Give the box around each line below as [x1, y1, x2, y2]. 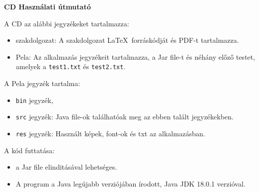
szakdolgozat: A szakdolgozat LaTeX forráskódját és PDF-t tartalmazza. [15, 35, 239, 45]
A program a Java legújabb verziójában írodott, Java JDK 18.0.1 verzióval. [15, 178, 246, 189]
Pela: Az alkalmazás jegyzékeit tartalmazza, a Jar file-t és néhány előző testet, [15, 51, 256, 62]
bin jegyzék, [15, 95, 53, 105]
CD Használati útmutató [4, 1, 91, 11]
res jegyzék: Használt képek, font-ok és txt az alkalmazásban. [15, 128, 205, 138]
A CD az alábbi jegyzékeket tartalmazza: [4, 18, 129, 28]
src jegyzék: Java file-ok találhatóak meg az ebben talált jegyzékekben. [15, 111, 234, 122]
